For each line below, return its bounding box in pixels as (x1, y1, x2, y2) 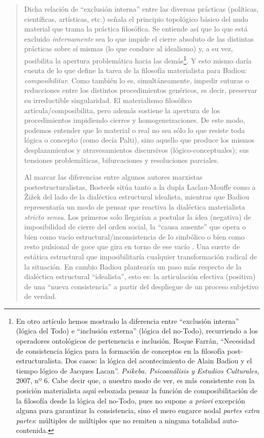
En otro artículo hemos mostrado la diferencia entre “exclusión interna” (16, 315, 239, 326)
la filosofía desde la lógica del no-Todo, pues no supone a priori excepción (16, 395, 245, 406)
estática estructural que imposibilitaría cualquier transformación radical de (24, 251, 257, 261)
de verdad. (24, 291, 57, 301)
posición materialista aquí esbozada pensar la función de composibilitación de (16, 385, 257, 396)
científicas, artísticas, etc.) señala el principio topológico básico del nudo (24, 13, 248, 24)
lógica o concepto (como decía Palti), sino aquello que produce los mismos (24, 134, 254, 145)
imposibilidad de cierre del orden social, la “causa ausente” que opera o (24, 221, 246, 232)
